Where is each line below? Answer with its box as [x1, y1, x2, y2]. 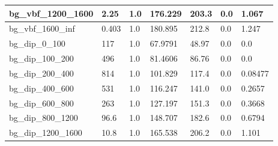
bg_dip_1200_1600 [9, 126, 82, 139]
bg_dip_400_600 [9, 81, 74, 94]
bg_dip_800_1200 [9, 111, 78, 124]
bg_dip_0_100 [9, 37, 65, 50]
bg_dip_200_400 [9, 66, 74, 79]
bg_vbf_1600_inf [9, 22, 75, 35]
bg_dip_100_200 [9, 52, 74, 65]
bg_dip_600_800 [9, 96, 74, 109]
